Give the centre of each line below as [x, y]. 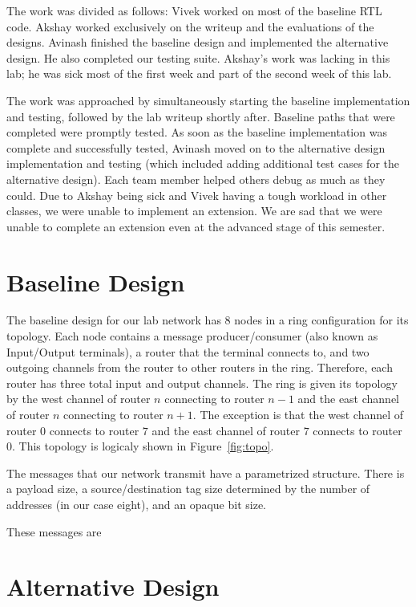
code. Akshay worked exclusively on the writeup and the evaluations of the [190, 26]
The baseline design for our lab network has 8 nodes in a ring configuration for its [208, 320]
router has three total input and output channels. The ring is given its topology [202, 383]
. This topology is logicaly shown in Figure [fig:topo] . [143, 446]
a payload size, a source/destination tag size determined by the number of [188, 489]
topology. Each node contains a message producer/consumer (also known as [192, 336]
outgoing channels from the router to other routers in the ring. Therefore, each [200, 367]
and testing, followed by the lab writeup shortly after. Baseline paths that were [201, 116]
